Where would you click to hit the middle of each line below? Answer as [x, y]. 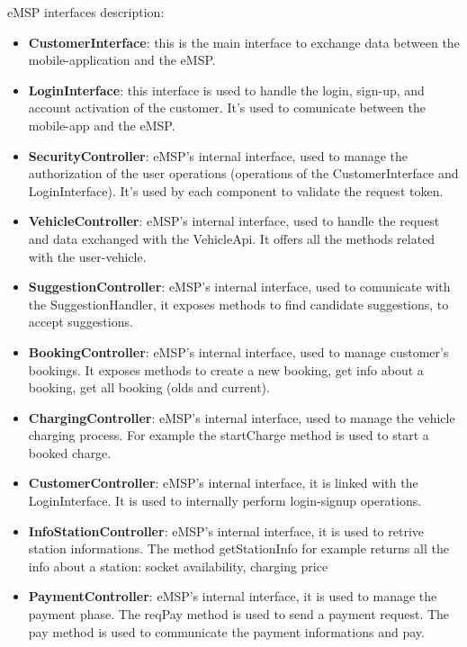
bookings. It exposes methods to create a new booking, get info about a [226, 369]
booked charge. [70, 452]
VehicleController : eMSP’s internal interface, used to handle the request [234, 221]
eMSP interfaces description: [86, 12]
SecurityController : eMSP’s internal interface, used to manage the [218, 155]
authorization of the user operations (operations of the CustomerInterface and [243, 173]
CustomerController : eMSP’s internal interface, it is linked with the [223, 483]
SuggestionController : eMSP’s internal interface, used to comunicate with [239, 287]
